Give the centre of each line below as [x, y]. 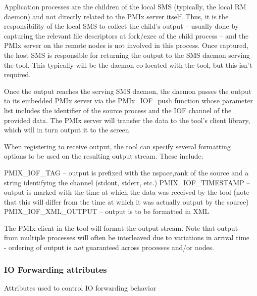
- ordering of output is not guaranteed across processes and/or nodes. [109, 247]
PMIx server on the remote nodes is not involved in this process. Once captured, [126, 45]
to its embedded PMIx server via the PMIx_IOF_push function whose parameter [128, 101]
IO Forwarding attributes [55, 269]
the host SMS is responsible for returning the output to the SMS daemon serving [127, 55]
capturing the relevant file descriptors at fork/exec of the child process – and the [126, 35]
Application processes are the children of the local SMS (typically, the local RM [125, 6]
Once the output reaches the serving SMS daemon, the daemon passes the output [128, 91]
